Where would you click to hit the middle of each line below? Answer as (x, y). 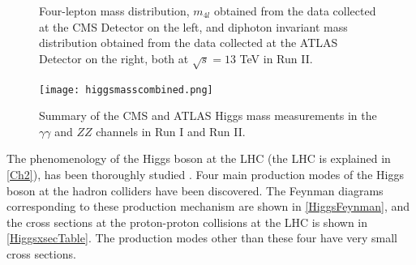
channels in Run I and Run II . (171, 131)
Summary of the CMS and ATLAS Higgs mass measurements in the (208, 115)
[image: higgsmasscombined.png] (126, 90)
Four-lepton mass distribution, (114, 11)
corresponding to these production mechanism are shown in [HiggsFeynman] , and (208, 206)
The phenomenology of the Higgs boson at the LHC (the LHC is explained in (199, 158)
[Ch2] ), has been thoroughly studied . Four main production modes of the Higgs (205, 174)
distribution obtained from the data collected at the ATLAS (189, 43)
